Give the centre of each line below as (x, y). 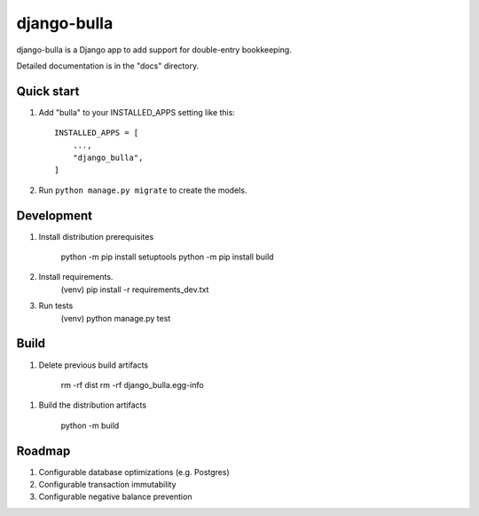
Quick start (48, 91)
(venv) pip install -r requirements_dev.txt (135, 290)
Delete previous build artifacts (94, 365)
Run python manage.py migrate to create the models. (143, 190)
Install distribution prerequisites (96, 236)
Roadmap (43, 451)
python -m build (90, 425)
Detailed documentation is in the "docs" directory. (108, 66)
